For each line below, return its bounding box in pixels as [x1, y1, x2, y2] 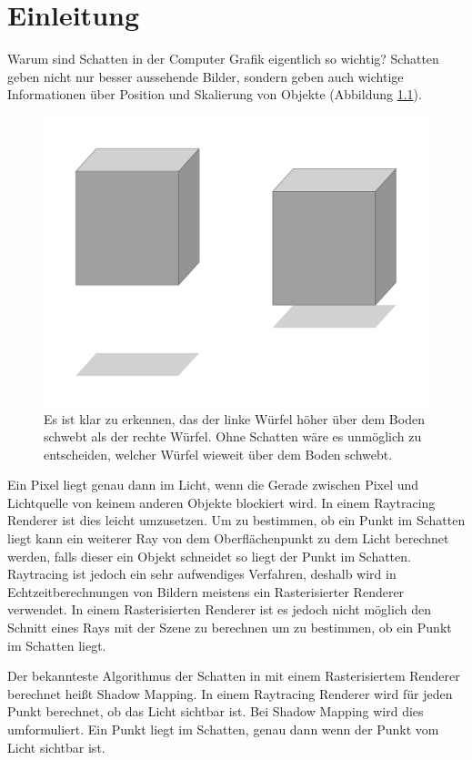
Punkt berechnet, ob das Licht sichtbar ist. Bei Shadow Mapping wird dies [7, 702, 424, 721]
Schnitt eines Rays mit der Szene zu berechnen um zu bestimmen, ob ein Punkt [7, 618, 452, 637]
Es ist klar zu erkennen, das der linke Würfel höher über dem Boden [44, 409, 425, 428]
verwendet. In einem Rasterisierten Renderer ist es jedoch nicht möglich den [7, 600, 431, 619]
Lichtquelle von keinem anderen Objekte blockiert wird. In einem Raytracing [7, 492, 436, 512]
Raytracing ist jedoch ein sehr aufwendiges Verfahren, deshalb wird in [7, 564, 397, 583]
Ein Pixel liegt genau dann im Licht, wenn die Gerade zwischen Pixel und [7, 475, 419, 494]
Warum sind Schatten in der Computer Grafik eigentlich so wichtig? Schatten [7, 49, 439, 68]
